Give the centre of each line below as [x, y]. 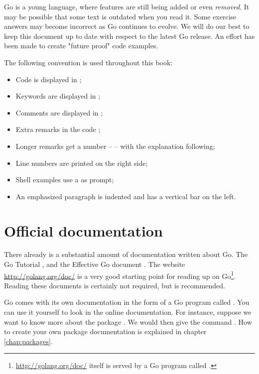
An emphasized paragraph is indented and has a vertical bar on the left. [126, 196]
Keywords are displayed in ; [58, 96]
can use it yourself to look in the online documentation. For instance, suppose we [128, 312]
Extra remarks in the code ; [58, 129]
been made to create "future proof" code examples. [81, 46]
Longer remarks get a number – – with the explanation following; [115, 146]
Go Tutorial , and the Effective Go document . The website [95, 264]
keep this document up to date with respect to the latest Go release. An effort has [129, 36]
